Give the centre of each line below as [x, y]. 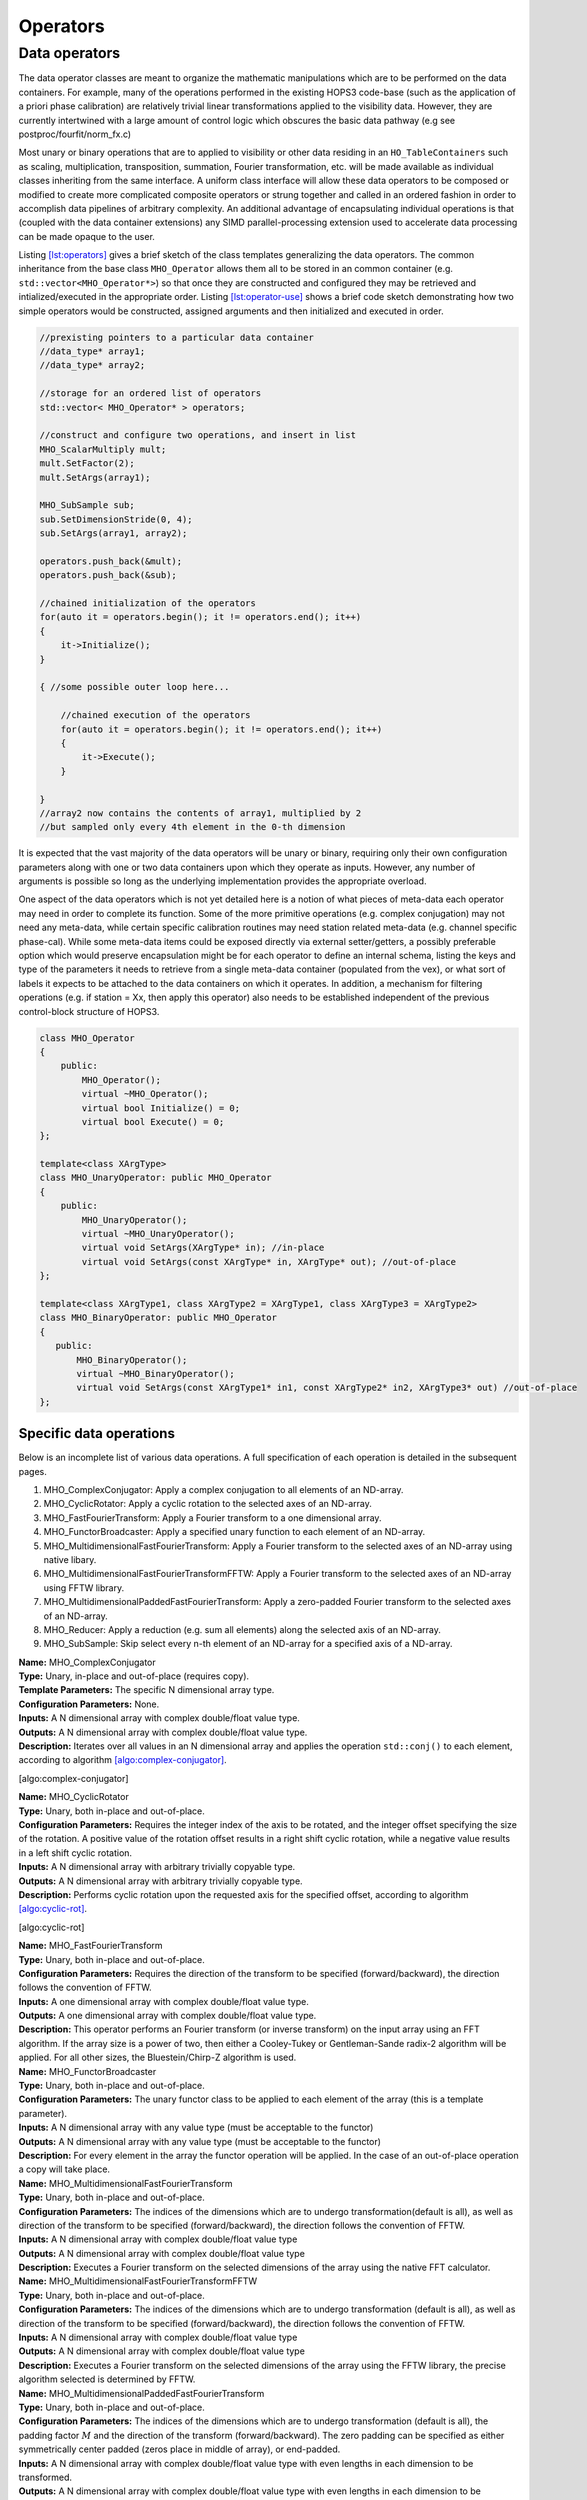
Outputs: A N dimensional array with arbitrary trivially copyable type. [161, 1881]
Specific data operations [96, 1433]
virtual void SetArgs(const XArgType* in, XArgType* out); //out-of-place [269, 1261]
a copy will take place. [64, 2169]
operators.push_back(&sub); [108, 575]
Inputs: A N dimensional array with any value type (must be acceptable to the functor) [196, 2127]
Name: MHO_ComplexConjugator [87, 1662]
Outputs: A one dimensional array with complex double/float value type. [167, 2016]
